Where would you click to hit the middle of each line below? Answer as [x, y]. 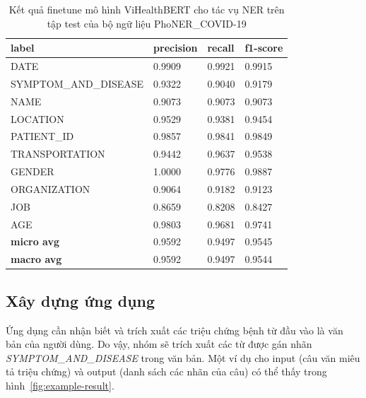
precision [176, 48]
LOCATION [37, 118]
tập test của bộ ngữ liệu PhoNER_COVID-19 [147, 23]
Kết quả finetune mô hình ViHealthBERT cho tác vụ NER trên [147, 9]
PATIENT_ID [42, 136]
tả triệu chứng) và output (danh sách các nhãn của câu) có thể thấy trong [166, 371]
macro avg [36, 259]
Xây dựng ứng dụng [81, 300]
